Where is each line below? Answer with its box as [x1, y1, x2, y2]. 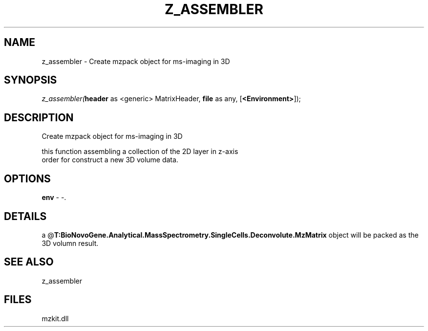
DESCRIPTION [4, 111, 74, 124]
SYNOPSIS [4, 74, 57, 87]
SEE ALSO [4, 256, 54, 268]
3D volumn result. [42, 239, 99, 247]
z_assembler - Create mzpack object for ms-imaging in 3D [42, 57, 230, 66]
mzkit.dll [42, 314, 69, 323]
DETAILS [4, 210, 47, 222]
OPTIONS [4, 172, 51, 185]
